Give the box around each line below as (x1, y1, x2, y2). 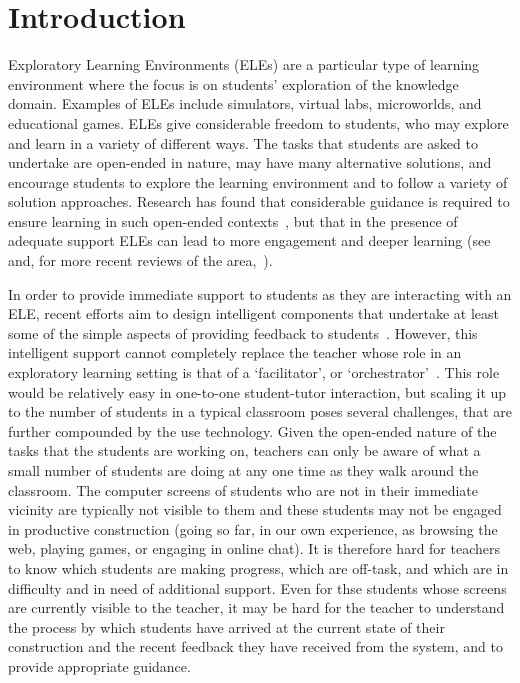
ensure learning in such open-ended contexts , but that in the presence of (8, 210, 458, 231)
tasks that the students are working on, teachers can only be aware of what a (8, 440, 481, 461)
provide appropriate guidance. (8, 655, 191, 676)
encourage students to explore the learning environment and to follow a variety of (8, 171, 508, 192)
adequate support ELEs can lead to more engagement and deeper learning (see (8, 230, 491, 251)
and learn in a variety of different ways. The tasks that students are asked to (8, 132, 478, 153)
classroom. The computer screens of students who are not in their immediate (8, 479, 478, 500)
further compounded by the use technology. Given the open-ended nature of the (8, 420, 497, 441)
